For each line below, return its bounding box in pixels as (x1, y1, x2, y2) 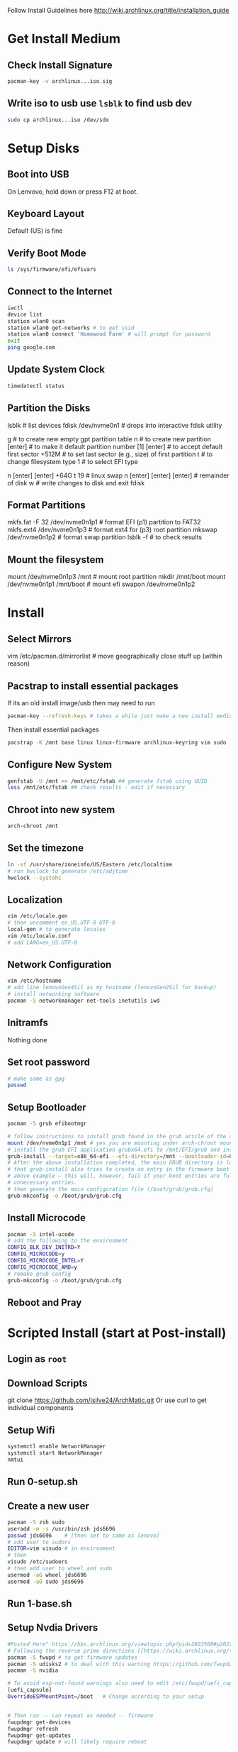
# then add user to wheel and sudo (7, 1565, 113, 1572)
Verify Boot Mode (7, 247, 86, 259)
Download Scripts (7, 1377, 88, 1389)
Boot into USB (7, 168, 69, 180)
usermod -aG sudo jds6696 (7, 1578, 84, 1585)
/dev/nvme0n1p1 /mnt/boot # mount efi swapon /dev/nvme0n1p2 (7, 580, 195, 588)
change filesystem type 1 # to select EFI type (7, 457, 138, 465)
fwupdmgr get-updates (7, 1731, 72, 1739)
